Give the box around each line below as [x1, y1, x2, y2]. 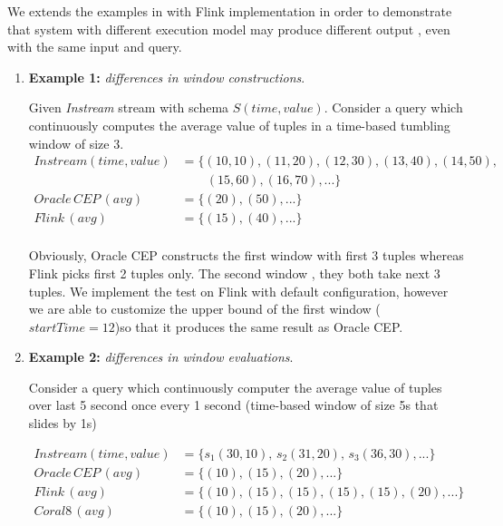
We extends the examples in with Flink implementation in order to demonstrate [7, 2, 452, 20]
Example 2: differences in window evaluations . [28, 347, 294, 366]
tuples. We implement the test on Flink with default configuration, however [28, 281, 449, 300]
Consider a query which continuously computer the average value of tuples [28, 377, 442, 396]
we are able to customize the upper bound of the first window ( [28, 299, 381, 318]
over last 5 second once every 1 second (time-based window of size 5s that [28, 395, 439, 414]
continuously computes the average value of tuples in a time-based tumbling [28, 115, 450, 134]
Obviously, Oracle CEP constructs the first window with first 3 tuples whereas [28, 246, 464, 265]
